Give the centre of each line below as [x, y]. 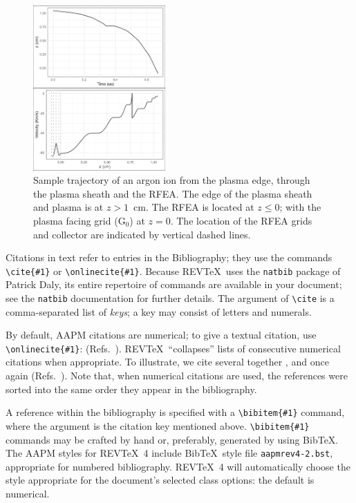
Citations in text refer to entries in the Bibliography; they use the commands [169, 257]
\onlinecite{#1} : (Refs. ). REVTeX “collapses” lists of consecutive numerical [173, 348]
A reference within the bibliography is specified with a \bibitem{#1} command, [175, 412]
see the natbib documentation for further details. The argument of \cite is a [170, 297]
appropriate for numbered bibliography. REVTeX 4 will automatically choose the [178, 466]
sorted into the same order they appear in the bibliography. [131, 389]
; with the [300, 207]
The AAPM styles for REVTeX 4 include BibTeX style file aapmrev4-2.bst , [169, 453]
